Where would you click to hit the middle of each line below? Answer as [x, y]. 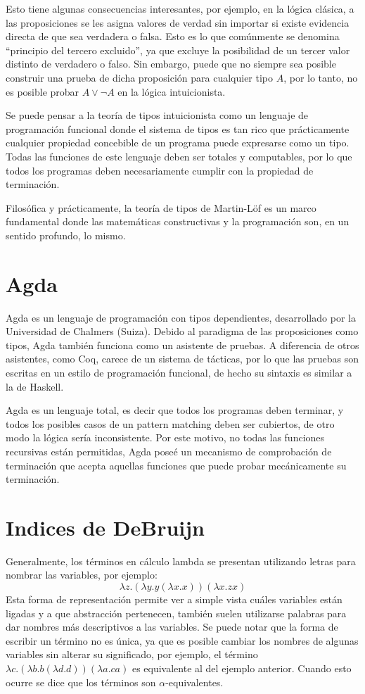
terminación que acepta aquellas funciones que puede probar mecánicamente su [176, 465]
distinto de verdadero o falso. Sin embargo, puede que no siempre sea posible [171, 64]
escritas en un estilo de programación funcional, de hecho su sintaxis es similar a [179, 372]
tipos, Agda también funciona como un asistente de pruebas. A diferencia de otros [182, 345]
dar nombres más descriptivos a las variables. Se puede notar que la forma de [172, 627]
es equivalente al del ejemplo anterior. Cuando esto [242, 668]
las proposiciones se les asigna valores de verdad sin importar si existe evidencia [178, 22]
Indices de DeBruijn [105, 527]
